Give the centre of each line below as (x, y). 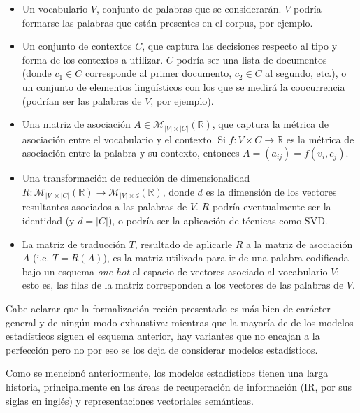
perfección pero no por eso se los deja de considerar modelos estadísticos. (162, 349)
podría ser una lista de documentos (252, 59)
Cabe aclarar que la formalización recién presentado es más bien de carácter (168, 308)
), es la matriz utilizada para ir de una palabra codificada (226, 258)
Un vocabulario (55, 8)
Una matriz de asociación (76, 124)
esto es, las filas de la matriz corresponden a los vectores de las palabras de (183, 285)
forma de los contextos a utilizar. (93, 59)
